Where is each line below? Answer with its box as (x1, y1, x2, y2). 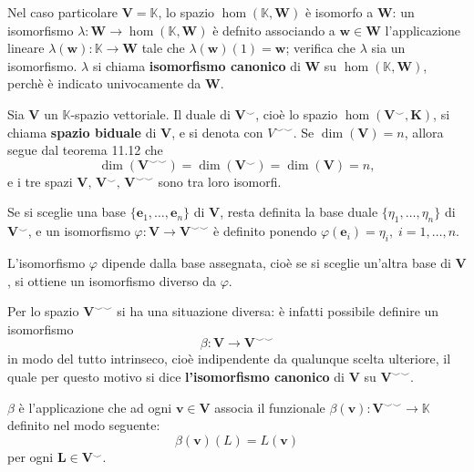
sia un (371, 38, 406, 57)
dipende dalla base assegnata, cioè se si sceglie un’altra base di (101, 252, 451, 272)
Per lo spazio (7, 302, 79, 321)
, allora (404, 122, 444, 141)
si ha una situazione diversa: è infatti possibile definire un (117, 302, 439, 321)
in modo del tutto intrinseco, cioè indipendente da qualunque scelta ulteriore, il (7, 349, 451, 368)
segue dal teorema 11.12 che (7, 140, 163, 159)
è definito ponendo (213, 221, 317, 241)
